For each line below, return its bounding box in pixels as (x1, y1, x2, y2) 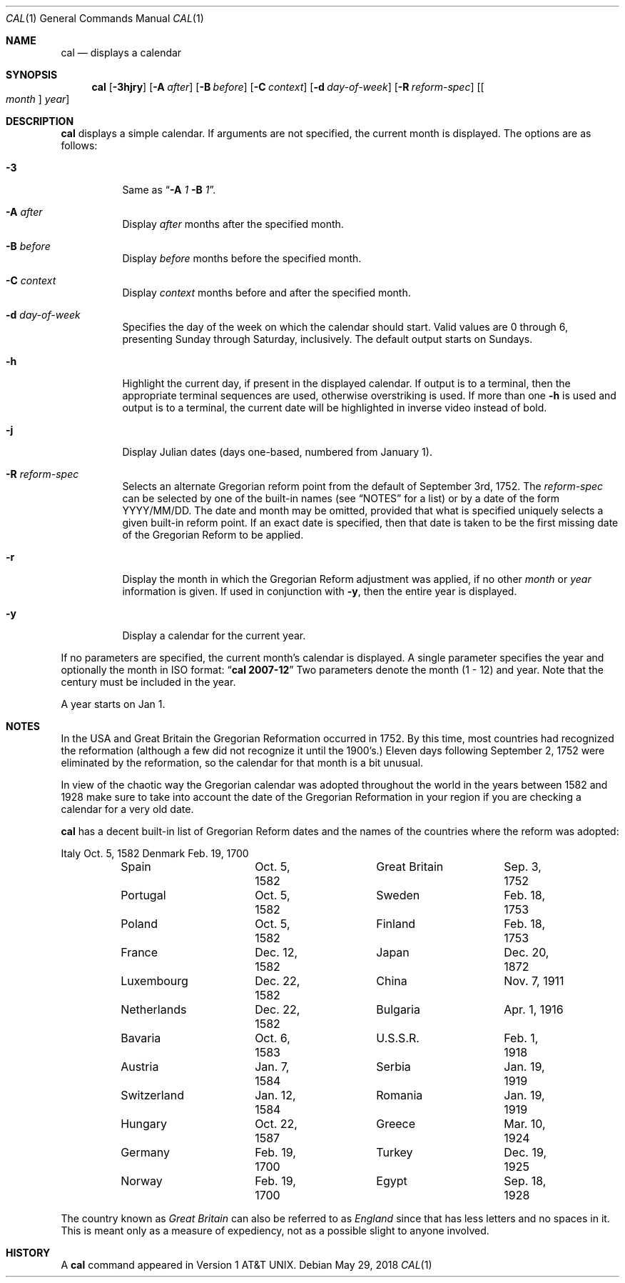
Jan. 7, (255, 1059, 290, 1074)
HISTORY (6, 1247, 51, 1259)
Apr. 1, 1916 (504, 1002, 564, 1017)
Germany (121, 1145, 170, 1159)
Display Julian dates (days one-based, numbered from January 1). (122, 446, 432, 458)
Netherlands (121, 1002, 187, 1017)
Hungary (121, 1117, 168, 1131)
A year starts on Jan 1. (61, 698, 166, 710)
